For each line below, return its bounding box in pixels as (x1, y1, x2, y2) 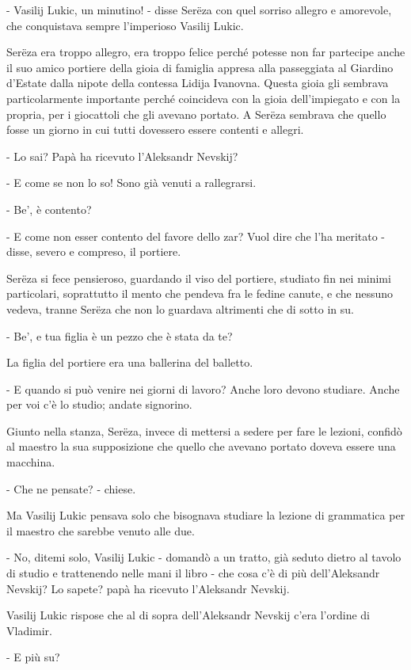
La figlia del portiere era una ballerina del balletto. (6, 354, 253, 371)
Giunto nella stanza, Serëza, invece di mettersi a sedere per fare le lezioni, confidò (6, 422, 402, 439)
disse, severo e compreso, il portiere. (6, 243, 181, 260)
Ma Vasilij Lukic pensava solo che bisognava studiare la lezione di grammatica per (6, 507, 405, 523)
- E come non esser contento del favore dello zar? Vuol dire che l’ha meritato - (6, 227, 386, 244)
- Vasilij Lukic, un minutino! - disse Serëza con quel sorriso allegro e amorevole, (6, 2, 392, 17)
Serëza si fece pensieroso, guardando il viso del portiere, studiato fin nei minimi (6, 269, 391, 286)
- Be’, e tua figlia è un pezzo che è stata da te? (6, 327, 233, 344)
